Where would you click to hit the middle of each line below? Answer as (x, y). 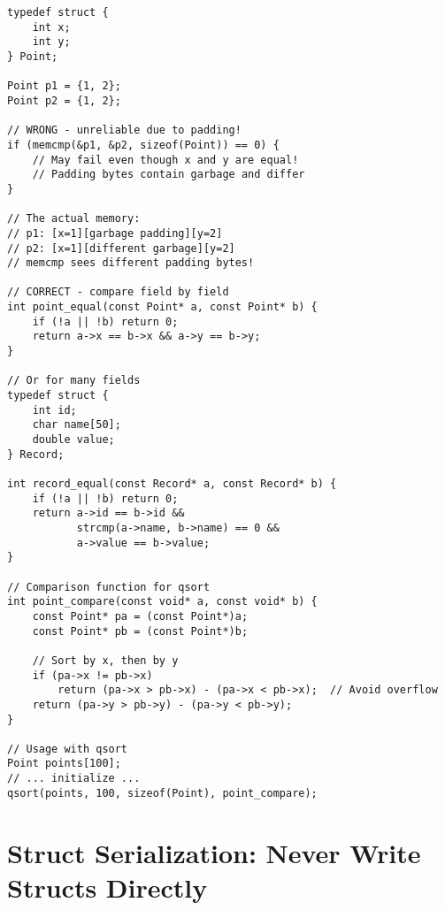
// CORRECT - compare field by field (118, 292)
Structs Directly (107, 887)
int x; (51, 27)
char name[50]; (77, 425)
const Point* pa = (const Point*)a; (140, 616)
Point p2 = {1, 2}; (64, 100)
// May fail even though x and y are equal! (165, 160)
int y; (51, 42)
